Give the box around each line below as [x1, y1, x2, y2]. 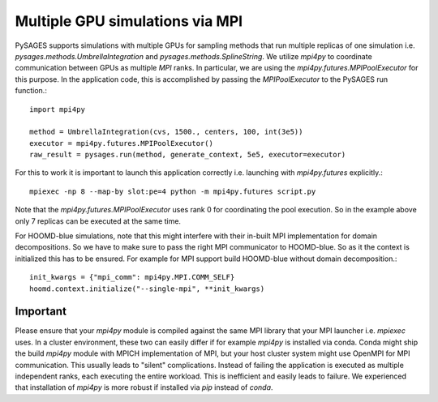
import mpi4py [29, 105, 85, 113]
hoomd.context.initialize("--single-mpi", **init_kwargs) [29, 284, 265, 293]
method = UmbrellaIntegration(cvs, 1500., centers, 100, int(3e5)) [29, 127, 303, 137]
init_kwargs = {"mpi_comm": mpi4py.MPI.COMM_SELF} [29, 272, 235, 282]
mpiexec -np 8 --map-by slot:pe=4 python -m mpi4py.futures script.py [29, 186, 316, 196]
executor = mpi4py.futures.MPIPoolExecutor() [29, 139, 214, 148]
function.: [15, 86, 48, 96]
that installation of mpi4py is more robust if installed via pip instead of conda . [15, 383, 273, 392]
